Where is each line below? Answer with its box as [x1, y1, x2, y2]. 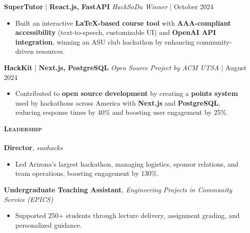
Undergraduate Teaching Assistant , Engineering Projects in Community [4, 184, 232, 194]
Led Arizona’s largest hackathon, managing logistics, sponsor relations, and [15, 158, 239, 169]
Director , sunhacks [4, 142, 63, 153]
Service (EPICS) [4, 194, 53, 204]
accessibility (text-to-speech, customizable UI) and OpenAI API [15, 27, 216, 37]
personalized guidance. [15, 219, 82, 230]
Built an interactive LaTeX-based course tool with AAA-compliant [15, 17, 231, 28]
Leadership [4, 123, 42, 133]
